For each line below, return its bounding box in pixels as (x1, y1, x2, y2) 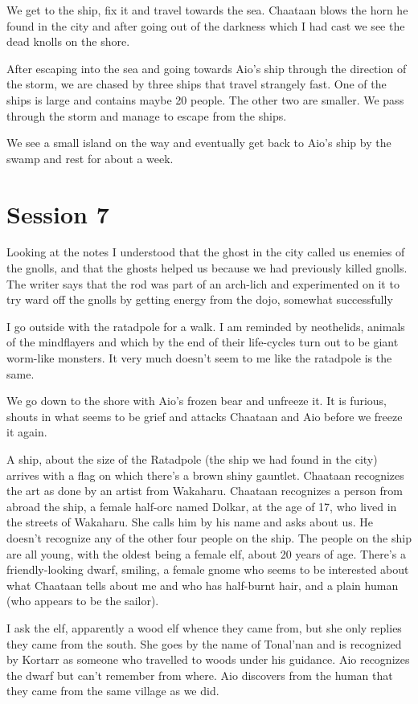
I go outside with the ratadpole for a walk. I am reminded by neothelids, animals (6, 317, 405, 334)
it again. (6, 424, 47, 440)
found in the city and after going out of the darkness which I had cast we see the (6, 17, 405, 34)
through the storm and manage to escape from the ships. (6, 107, 287, 124)
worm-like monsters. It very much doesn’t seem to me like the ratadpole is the (6, 350, 392, 366)
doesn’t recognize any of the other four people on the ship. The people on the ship (6, 529, 412, 546)
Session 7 (6, 197, 109, 230)
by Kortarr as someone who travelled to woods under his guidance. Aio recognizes (6, 651, 410, 668)
